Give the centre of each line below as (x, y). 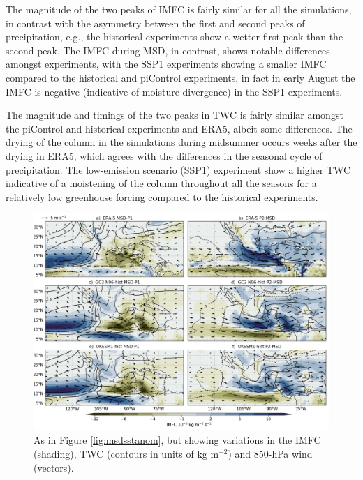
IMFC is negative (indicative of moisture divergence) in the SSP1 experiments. (174, 91)
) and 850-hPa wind (270, 454)
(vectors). (54, 467)
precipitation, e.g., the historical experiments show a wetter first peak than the (175, 37)
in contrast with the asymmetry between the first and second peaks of (155, 23)
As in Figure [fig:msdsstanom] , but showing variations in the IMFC (177, 440)
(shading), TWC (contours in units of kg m (126, 454)
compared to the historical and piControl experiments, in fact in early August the (180, 77)
